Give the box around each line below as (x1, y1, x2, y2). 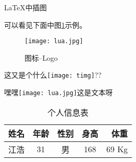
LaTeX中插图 (4, 2, 47, 12)
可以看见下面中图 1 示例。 (4, 19, 86, 30)
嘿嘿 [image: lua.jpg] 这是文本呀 (4, 87, 113, 98)
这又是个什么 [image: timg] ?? (4, 69, 102, 80)
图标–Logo (25, 52, 58, 63)
